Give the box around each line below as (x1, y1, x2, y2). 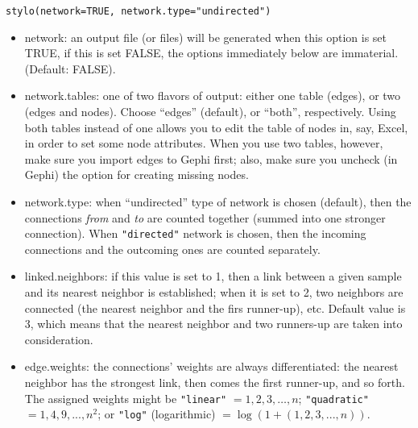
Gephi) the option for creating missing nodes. (24, 166, 249, 183)
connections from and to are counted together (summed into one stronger (24, 209, 386, 226)
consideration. (24, 330, 93, 347)
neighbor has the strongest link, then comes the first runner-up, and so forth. (24, 374, 405, 390)
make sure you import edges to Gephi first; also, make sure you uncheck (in (24, 150, 398, 167)
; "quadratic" (298, 389, 369, 406)
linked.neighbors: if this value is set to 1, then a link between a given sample (24, 268, 402, 285)
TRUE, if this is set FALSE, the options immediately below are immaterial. (24, 44, 399, 61)
